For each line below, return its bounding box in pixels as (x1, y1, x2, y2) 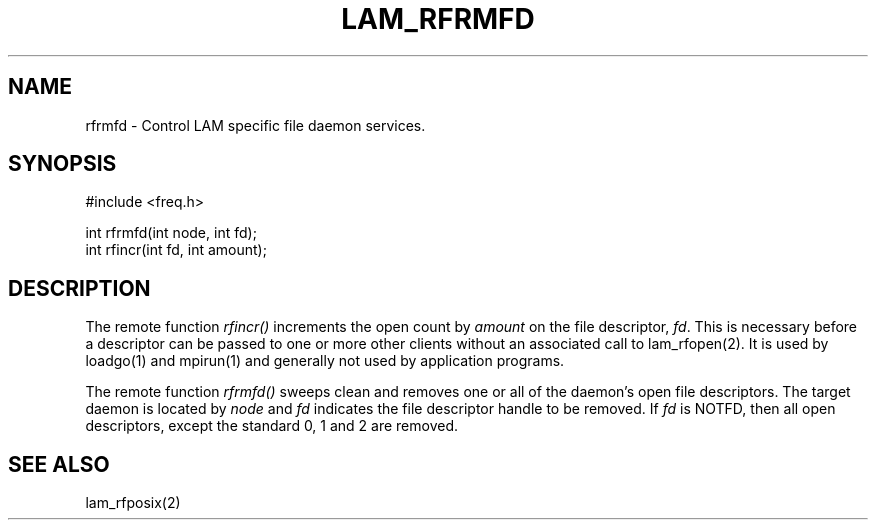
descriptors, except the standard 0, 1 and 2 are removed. (85, 417, 459, 435)
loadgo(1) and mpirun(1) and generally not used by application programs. (85, 352, 565, 370)
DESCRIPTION (8, 275, 151, 301)
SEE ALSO (8, 451, 110, 477)
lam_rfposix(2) (85, 494, 181, 512)
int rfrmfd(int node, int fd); (85, 224, 257, 242)
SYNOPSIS (8, 151, 117, 177)
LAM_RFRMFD (341, 2, 535, 36)
